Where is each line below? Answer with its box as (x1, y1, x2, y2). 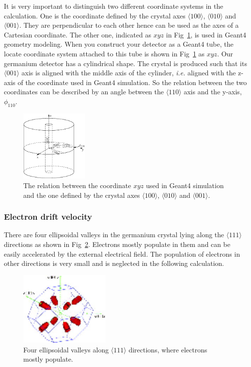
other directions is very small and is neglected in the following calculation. (4, 258, 224, 268)
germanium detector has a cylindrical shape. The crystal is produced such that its (4, 58, 247, 68)
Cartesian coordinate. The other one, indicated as (4, 29, 151, 39)
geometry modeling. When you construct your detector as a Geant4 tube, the (4, 39, 234, 49)
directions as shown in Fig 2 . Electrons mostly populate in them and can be (4, 239, 231, 249)
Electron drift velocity (4, 210, 92, 223)
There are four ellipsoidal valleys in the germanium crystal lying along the (4, 229, 224, 240)
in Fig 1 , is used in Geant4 (166, 29, 247, 39)
